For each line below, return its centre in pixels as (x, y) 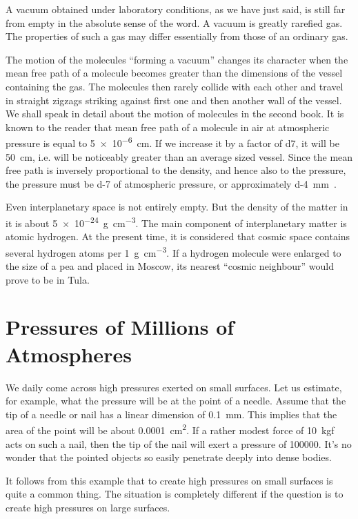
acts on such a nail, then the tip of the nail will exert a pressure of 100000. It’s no (179, 443)
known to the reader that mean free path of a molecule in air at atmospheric (168, 127)
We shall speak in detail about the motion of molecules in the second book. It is (175, 114)
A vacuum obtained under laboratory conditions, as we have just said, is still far (176, 9)
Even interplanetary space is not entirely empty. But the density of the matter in (177, 207)
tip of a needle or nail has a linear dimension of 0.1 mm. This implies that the (171, 414)
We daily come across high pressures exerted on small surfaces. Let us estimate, (174, 387)
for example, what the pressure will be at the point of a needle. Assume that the (176, 401)
